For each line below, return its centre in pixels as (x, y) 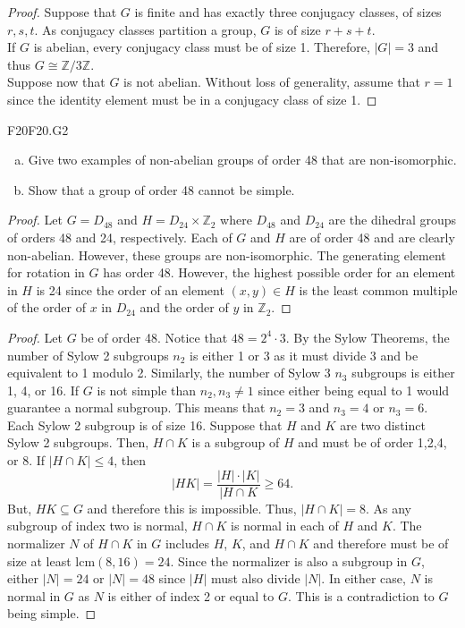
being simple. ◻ (52, 613)
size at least (39, 560)
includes (187, 543)
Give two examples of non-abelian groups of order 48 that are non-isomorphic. (242, 160)
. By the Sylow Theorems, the (368, 337)
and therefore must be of (381, 543)
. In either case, (364, 578)
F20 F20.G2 (38, 129)
